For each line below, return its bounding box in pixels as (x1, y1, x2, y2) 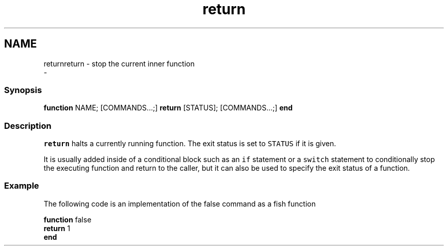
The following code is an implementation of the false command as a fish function (43, 199, 316, 208)
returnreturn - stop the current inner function (43, 59, 195, 68)
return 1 (43, 223, 71, 233)
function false (43, 215, 92, 224)
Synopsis (4, 84, 42, 95)
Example (4, 180, 39, 191)
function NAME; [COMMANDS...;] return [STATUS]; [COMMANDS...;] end (43, 103, 293, 112)
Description (4, 120, 52, 131)
